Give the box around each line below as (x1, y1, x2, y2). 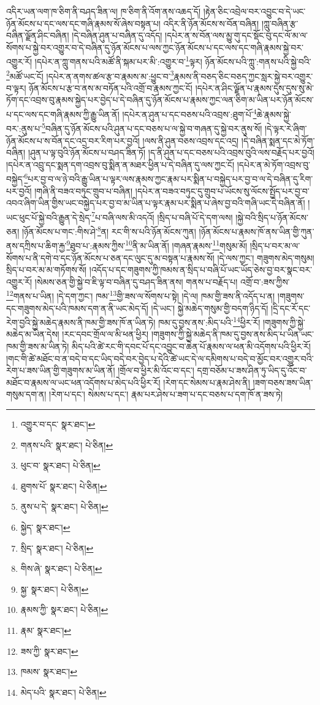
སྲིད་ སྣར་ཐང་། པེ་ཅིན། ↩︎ (20, 541, 94, 554)
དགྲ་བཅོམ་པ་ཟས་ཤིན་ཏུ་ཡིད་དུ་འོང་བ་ (197, 364, 307, 377)
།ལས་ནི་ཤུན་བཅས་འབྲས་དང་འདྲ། (142, 134, 239, 147)
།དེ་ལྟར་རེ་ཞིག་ (264, 121, 307, 134)
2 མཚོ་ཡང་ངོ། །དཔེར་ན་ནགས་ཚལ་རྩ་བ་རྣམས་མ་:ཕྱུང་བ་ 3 (6, 67, 174, 82)
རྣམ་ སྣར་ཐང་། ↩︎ (20, 623, 71, 636)
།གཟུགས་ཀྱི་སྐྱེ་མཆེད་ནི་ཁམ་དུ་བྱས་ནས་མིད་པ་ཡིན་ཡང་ (151, 328, 314, 341)
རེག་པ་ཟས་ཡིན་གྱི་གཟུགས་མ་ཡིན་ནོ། (6, 364, 115, 377)
